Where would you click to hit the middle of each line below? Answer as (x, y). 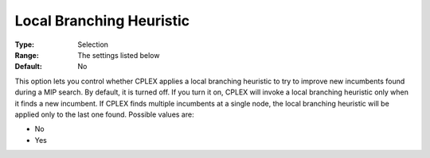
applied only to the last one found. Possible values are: (104, 114)
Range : (27, 55)
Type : (25, 44)
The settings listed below (119, 55)
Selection (93, 44)
